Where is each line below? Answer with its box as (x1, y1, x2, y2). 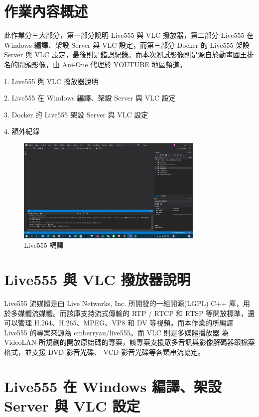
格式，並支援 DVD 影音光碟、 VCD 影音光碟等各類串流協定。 (4, 346, 205, 357)
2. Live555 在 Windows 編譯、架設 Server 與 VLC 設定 (4, 93, 176, 103)
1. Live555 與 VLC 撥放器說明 (4, 76, 99, 86)
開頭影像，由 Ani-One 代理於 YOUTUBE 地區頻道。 (17, 59, 187, 69)
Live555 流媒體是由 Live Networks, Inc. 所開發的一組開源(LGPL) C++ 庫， (4, 298, 243, 308)
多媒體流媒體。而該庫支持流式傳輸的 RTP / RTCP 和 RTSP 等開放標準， (10, 308, 248, 318)
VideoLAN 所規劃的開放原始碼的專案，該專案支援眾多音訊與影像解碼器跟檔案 (4, 337, 255, 347)
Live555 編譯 (24, 240, 64, 250)
